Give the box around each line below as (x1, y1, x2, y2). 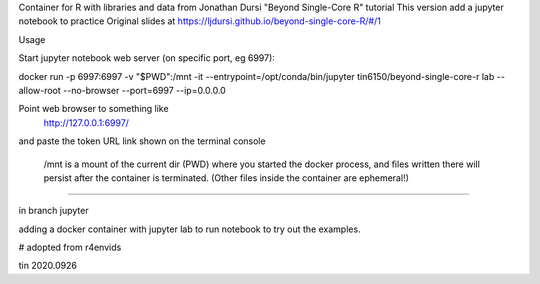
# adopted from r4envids (18, 241, 122, 254)
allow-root (18, 84, 62, 96)
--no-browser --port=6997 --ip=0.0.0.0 (63, 84, 227, 96)
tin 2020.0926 (18, 260, 77, 272)
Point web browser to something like (18, 103, 169, 115)
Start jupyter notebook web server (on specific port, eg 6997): (18, 52, 275, 64)
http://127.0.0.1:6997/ (43, 116, 130, 129)
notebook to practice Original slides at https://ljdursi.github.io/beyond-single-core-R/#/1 (18, 15, 382, 27)
